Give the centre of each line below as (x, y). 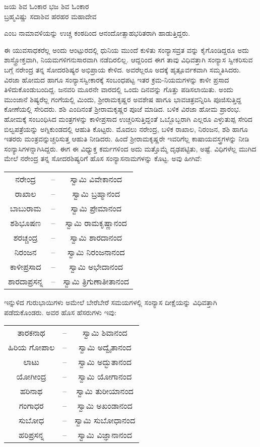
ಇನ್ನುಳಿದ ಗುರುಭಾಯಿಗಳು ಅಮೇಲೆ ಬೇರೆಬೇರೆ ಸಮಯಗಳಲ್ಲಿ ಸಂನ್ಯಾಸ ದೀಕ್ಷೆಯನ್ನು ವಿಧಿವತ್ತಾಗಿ (111, 302)
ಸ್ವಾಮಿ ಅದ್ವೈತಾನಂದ (105, 347)
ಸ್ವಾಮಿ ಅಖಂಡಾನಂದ (105, 406)
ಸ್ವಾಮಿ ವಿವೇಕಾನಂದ (96, 179)
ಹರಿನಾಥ (31, 391)
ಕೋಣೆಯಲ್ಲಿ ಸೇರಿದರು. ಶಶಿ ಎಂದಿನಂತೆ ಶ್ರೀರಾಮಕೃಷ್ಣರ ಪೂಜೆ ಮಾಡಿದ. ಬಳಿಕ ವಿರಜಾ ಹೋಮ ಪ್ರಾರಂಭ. (122, 109)
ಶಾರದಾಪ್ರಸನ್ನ (26, 281)
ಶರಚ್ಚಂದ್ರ (25, 237)
